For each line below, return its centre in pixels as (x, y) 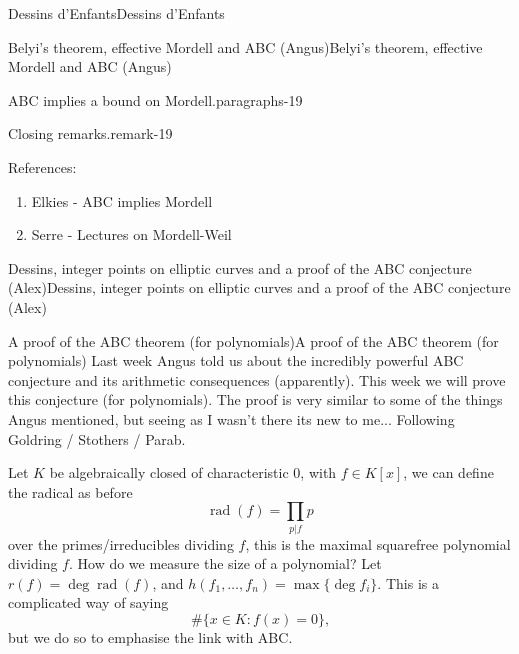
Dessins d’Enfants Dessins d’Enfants (116, 13)
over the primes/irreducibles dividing (121, 543)
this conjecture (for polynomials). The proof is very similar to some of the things (255, 399)
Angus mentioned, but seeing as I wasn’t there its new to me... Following (231, 418)
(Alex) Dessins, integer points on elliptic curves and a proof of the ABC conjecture (259, 287)
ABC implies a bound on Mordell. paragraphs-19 (155, 99)
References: (42, 166)
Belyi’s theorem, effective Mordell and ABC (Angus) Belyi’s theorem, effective (245, 46)
